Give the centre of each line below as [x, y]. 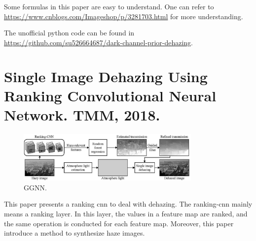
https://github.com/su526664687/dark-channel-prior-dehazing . [99, 42]
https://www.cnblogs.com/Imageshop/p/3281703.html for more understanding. [124, 16]
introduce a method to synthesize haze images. [74, 233]
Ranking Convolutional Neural [110, 95]
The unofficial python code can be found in [69, 33]
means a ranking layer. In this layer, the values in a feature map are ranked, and [126, 214]
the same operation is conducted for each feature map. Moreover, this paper [119, 223]
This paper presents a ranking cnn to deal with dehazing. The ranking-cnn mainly [128, 204]
